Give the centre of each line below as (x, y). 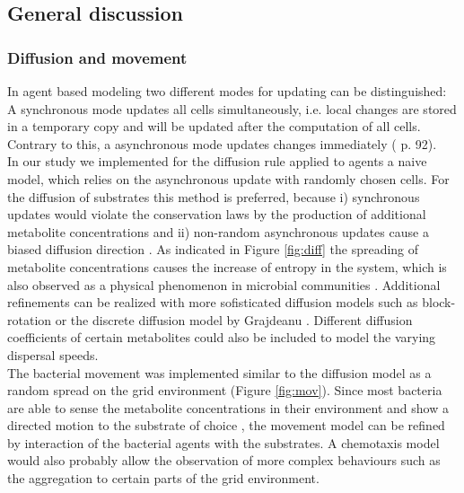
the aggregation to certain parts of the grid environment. (163, 478)
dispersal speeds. (53, 354)
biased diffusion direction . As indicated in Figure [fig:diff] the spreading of (213, 249)
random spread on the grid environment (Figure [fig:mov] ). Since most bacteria (225, 390)
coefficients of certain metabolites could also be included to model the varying (222, 337)
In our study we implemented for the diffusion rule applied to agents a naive (217, 161)
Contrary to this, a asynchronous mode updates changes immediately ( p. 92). (222, 143)
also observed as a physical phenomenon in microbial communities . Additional (224, 284)
